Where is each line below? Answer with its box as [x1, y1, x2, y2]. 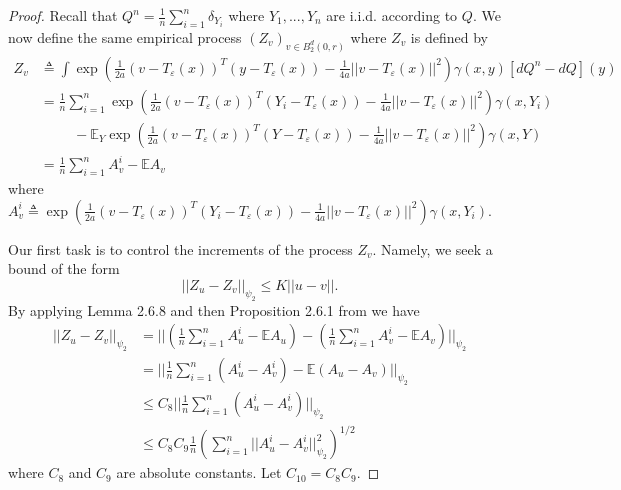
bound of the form [8, 258, 120, 279]
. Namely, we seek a [372, 238, 493, 259]
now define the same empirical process [8, 26, 242, 47]
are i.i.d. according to [326, 5, 458, 25]
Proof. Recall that [8, 5, 118, 25]
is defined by [410, 26, 488, 47]
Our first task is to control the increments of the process [8, 238, 353, 259]
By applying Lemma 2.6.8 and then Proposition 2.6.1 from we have [8, 299, 420, 320]
